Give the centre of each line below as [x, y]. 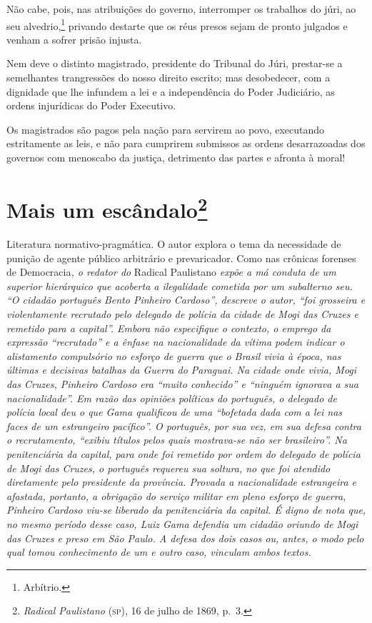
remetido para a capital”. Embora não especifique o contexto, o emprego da [169, 328]
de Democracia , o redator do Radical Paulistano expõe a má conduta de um [171, 272]
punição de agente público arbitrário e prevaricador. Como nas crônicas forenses [181, 258]
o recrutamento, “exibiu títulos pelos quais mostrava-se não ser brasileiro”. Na [177, 440]
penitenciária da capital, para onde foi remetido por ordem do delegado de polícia [184, 453]
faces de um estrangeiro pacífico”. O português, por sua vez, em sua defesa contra [184, 425]
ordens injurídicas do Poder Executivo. [91, 105]
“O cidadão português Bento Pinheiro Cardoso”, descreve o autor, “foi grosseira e [186, 300]
